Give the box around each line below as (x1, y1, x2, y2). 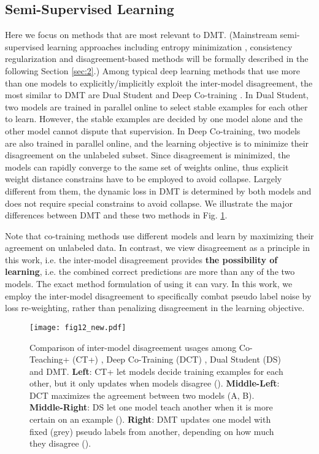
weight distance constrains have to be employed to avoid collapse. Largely (5, 172, 282, 185)
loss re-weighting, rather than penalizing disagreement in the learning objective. (5, 301, 305, 314)
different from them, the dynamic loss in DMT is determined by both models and (5, 184, 312, 197)
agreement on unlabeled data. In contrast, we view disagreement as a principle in (5, 241, 310, 254)
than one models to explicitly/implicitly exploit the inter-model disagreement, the (5, 76, 313, 89)
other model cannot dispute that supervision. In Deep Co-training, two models (5, 124, 301, 137)
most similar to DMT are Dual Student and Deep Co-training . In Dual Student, (5, 88, 309, 101)
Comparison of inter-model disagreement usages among (29, 340, 237, 353)
